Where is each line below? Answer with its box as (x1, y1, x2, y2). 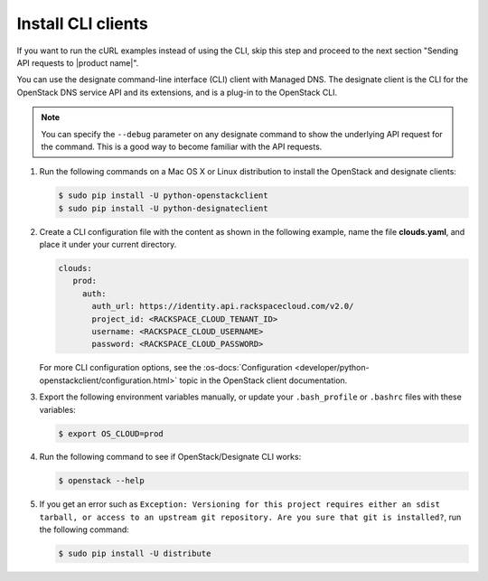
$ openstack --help (58, 475, 145, 486)
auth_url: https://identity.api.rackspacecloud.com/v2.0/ (91, 301, 354, 312)
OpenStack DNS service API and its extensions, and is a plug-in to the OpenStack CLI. (16, 87, 338, 98)
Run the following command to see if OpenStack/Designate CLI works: (39, 452, 302, 463)
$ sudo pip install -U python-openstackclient (58, 191, 268, 201)
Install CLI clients (16, 14, 148, 33)
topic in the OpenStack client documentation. (179, 375, 348, 386)
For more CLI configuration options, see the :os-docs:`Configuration (39, 362, 293, 373)
